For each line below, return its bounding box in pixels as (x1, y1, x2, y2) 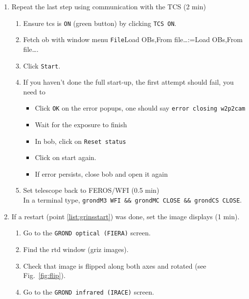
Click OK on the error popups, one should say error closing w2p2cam (35, 103, 246, 113)
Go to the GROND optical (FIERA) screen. (23, 228, 151, 238)
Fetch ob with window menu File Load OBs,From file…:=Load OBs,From (23, 34, 243, 45)
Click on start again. (35, 152, 96, 162)
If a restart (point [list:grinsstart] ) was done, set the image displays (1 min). (11, 211, 240, 221)
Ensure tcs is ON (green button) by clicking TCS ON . (23, 18, 177, 28)
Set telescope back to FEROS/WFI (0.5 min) (23, 185, 159, 195)
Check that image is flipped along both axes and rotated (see (23, 260, 206, 271)
